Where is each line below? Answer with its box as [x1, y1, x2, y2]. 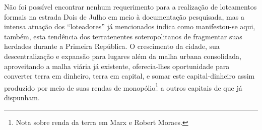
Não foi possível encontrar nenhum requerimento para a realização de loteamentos [4, 2, 257, 12]
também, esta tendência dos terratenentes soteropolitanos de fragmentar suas [4, 31, 242, 41]
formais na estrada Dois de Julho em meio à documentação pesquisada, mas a [4, 11, 244, 22]
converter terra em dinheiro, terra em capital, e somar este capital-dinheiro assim [4, 71, 255, 81]
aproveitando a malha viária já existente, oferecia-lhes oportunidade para [4, 60, 230, 71]
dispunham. [4, 92, 40, 102]
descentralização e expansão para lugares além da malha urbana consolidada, [4, 50, 242, 61]
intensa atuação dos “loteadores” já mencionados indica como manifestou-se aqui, [4, 21, 255, 32]
